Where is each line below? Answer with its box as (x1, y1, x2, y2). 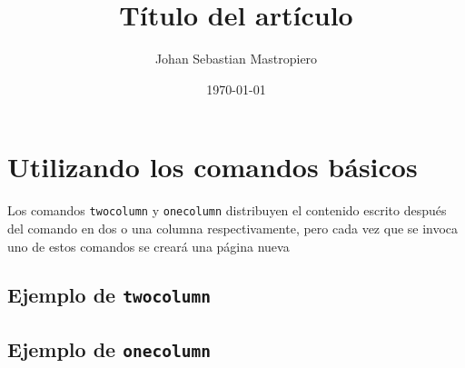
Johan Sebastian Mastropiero (154, 49, 318, 68)
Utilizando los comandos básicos (7, 148, 418, 185)
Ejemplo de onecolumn (7, 334, 211, 363)
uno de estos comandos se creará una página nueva (7, 236, 290, 255)
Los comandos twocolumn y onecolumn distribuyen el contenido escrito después (7, 201, 447, 220)
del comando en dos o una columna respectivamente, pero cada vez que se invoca (7, 218, 459, 237)
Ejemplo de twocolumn (7, 281, 211, 309)
